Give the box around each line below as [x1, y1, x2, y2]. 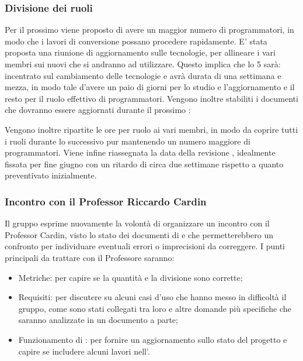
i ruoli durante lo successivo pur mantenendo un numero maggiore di [5, 135, 250, 147]
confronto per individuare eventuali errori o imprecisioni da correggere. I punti [5, 240, 285, 252]
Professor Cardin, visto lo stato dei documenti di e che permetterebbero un [5, 228, 274, 240]
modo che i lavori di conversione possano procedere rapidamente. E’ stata [5, 35, 267, 47]
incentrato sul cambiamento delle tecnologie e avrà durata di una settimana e [5, 69, 281, 81]
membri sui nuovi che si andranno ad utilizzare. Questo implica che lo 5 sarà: [5, 58, 281, 70]
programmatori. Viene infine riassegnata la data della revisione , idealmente [5, 146, 276, 159]
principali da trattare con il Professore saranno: [5, 251, 175, 263]
